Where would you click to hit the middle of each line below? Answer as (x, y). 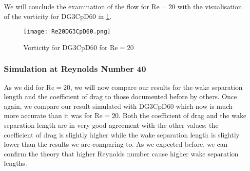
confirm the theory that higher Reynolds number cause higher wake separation (121, 153)
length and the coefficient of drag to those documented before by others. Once (121, 96)
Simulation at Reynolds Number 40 (75, 69)
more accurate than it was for (48, 115)
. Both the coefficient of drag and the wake (183, 115)
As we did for (24, 87)
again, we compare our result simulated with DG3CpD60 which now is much (118, 106)
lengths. (16, 163)
